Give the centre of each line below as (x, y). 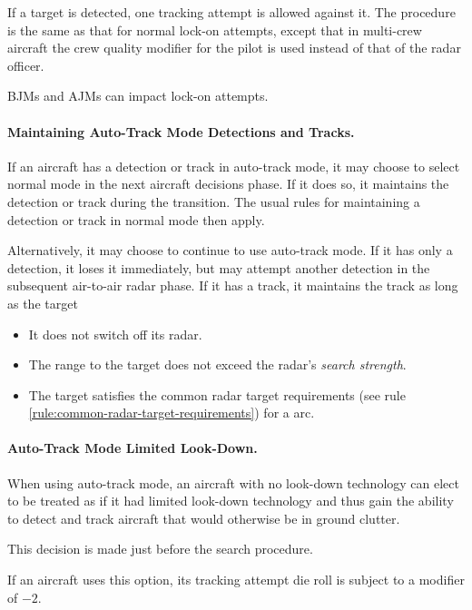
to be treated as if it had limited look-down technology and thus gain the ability (231, 501)
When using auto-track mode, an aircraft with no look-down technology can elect (233, 482)
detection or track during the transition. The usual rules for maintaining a (214, 201)
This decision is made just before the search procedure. (160, 549)
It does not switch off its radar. (115, 334)
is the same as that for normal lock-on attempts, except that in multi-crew (215, 30)
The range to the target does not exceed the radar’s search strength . (217, 364)
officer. (26, 65)
